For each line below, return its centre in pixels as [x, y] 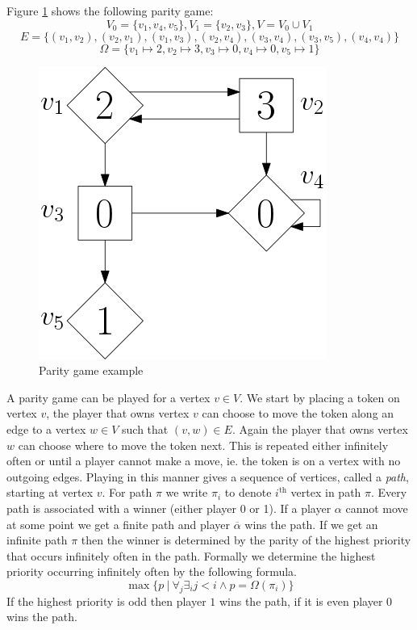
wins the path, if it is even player [301, 601]
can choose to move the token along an [298, 413]
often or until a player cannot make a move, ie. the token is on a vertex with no [204, 461]
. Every [389, 492]
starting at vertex [50, 492]
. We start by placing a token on [320, 397]
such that [145, 428]
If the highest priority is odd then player [106, 601]
